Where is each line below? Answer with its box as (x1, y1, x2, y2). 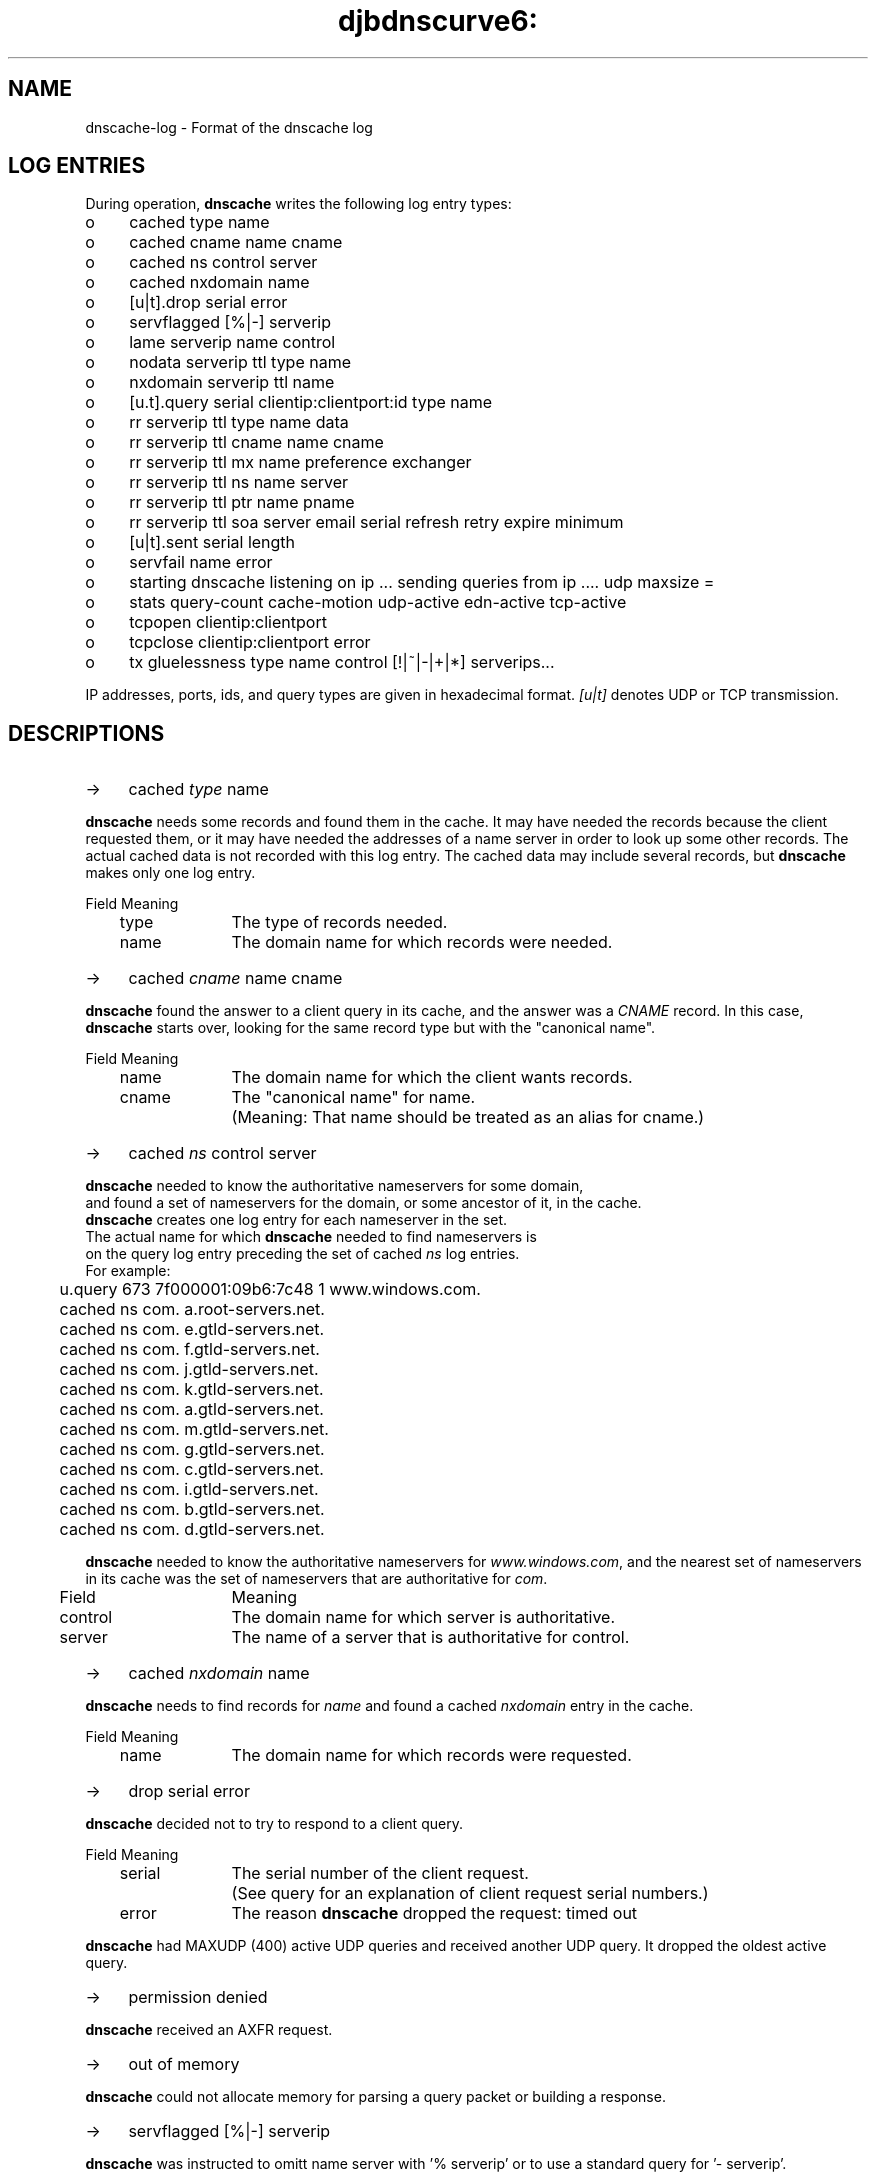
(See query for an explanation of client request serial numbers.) (231, 1883, 709, 1904)
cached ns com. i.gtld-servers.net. (59, 1479, 319, 1500)
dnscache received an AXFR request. (85, 2021, 333, 2039)
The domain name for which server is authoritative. (231, 1607, 615, 1628)
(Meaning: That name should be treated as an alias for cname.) (231, 1107, 705, 1128)
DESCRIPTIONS (8, 720, 165, 746)
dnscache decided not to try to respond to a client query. (85, 1815, 463, 1833)
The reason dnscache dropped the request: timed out (231, 1903, 638, 1924)
